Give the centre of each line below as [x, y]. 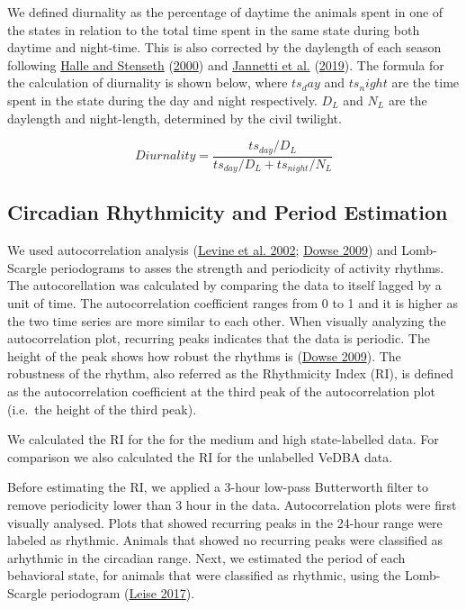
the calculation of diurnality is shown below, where [148, 82]
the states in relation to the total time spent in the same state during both [214, 29]
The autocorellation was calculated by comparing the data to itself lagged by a [224, 285]
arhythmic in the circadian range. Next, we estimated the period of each [206, 557]
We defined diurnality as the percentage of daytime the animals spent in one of [225, 12]
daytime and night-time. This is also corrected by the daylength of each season [224, 47]
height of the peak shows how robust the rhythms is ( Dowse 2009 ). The [204, 355]
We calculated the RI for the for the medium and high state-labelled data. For [223, 439]
